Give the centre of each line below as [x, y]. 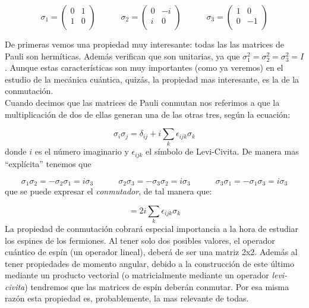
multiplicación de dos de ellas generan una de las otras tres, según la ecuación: [148, 114]
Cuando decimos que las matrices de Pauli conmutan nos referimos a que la [142, 102]
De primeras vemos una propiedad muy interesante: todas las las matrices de [144, 44]
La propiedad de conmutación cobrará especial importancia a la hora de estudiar [152, 228]
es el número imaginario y [82, 151]
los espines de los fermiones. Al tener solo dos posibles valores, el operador [140, 240]
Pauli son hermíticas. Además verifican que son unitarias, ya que [122, 56]
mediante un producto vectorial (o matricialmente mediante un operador [137, 275]
